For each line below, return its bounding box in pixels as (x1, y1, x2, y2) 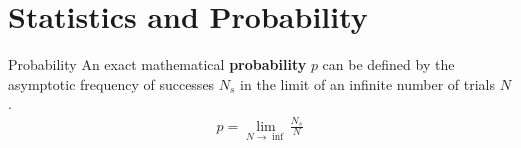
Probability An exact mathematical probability (8, 54, 307, 75)
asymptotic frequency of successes (8, 73, 215, 94)
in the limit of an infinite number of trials (240, 73, 495, 94)
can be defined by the (322, 54, 455, 75)
